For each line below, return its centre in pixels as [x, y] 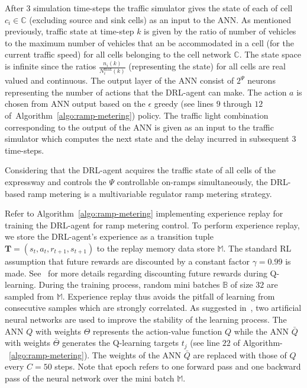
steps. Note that [84, 366]
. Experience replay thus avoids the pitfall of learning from [169, 296]
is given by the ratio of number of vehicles [220, 31]
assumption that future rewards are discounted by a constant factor [127, 261]
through [237, 104]
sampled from [29, 296]
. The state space [270, 54]
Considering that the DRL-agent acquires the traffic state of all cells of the [140, 170]
